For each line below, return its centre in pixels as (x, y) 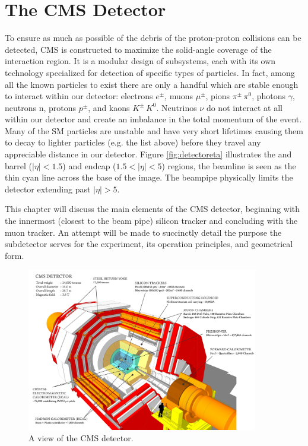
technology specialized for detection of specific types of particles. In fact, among (150, 72)
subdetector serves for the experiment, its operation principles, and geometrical (149, 244)
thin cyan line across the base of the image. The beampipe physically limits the (149, 177)
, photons (269, 96)
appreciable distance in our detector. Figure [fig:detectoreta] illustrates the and (148, 154)
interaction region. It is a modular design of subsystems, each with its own (140, 61)
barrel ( (18, 165)
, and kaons (109, 107)
